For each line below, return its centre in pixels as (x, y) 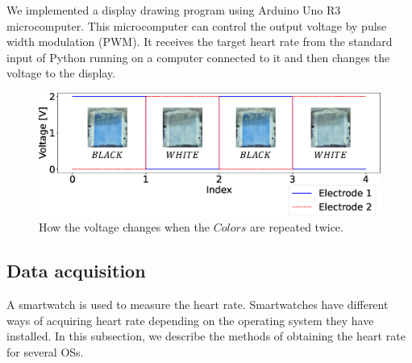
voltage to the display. (61, 73)
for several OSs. (45, 351)
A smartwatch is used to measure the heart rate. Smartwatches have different (198, 305)
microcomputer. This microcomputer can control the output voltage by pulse (197, 25)
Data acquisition (76, 271)
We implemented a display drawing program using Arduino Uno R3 (174, 10)
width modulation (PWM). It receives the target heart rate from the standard (200, 42)
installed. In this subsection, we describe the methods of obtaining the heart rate (206, 336)
